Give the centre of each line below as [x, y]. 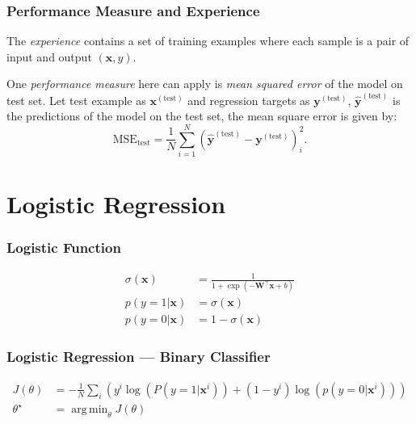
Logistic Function [64, 248]
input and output [49, 56]
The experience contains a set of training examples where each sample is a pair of [208, 41]
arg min [90, 410]
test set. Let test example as [76, 100]
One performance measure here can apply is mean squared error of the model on [205, 84]
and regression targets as [249, 100]
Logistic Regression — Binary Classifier [139, 357]
